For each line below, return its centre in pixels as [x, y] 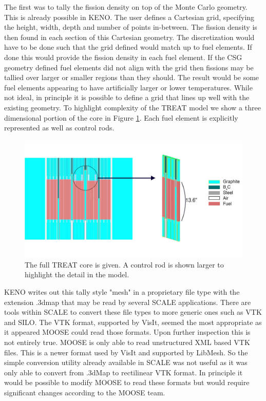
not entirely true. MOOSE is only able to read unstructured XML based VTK [127, 342]
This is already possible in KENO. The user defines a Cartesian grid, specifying [129, 17]
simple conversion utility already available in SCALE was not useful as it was [126, 362]
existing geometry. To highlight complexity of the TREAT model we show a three [132, 107]
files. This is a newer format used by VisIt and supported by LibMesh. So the [126, 352]
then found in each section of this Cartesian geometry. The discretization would [129, 37]
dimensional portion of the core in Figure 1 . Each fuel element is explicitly [121, 117]
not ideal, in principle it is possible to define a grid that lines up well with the [127, 97]
